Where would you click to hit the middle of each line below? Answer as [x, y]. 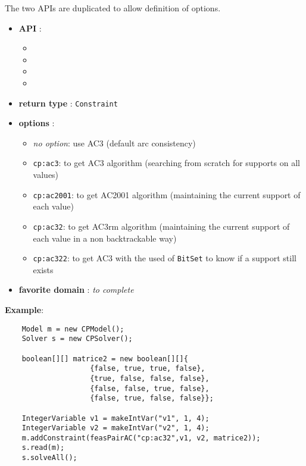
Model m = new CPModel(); [73, 329]
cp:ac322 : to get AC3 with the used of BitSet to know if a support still [165, 258]
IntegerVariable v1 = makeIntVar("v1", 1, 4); [115, 418]
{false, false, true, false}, [150, 388]
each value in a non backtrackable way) [105, 238]
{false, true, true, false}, [148, 369]
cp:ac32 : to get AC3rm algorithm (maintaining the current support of [161, 226]
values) [46, 175]
